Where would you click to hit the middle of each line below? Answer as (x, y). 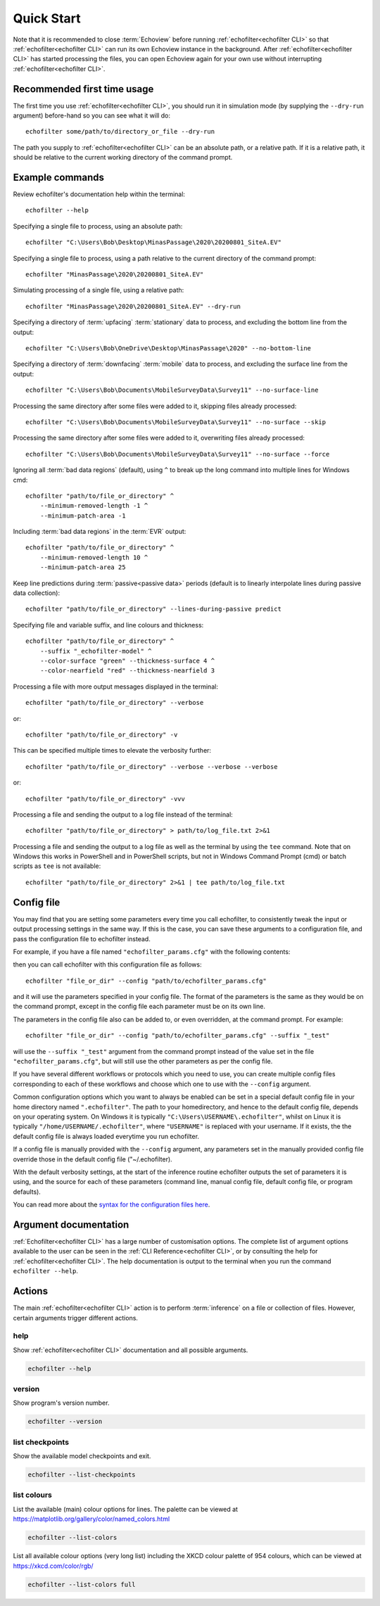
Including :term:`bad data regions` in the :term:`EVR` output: (100, 532)
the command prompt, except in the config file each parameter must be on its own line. (139, 1007)
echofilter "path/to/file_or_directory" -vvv (106, 799)
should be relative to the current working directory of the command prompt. (123, 158)
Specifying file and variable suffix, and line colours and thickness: (108, 625)
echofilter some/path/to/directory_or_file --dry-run (120, 132)
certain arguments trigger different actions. (76, 1318)
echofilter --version (65, 1422)
